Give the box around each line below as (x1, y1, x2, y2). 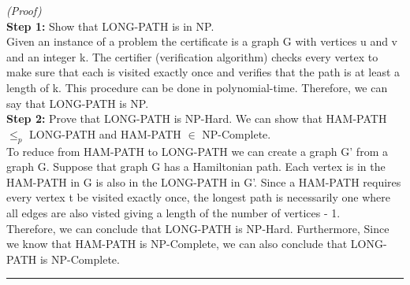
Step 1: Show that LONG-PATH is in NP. (6, 17, 214, 34)
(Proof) (6, 2, 42, 18)
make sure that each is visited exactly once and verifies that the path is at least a (6, 64, 401, 80)
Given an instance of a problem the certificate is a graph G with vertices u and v (6, 33, 398, 50)
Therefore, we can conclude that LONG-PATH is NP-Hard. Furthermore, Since (6, 220, 389, 236)
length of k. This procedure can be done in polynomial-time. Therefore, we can (6, 79, 388, 95)
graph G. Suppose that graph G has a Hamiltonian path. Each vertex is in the (6, 158, 386, 175)
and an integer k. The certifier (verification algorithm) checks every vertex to (6, 48, 378, 65)
